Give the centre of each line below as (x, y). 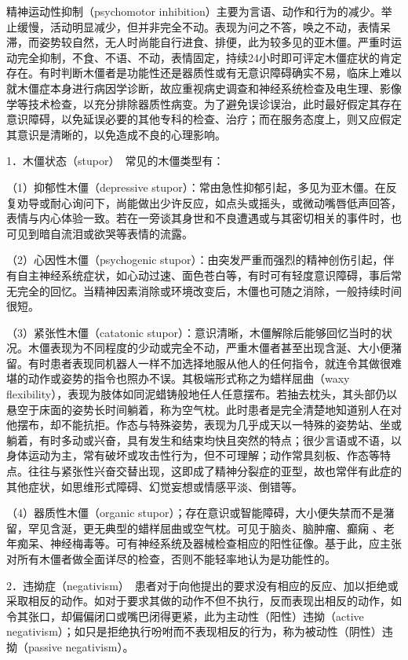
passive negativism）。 (81, 646)
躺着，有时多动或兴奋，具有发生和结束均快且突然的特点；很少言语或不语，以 (204, 440)
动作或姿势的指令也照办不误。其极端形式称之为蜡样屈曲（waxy (189, 378)
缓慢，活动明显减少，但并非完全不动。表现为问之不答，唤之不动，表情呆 (204, 26)
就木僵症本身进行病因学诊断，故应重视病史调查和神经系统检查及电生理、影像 (204, 88)
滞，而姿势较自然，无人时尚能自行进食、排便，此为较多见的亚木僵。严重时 (199, 42)
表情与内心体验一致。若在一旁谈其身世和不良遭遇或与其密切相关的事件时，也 (204, 218)
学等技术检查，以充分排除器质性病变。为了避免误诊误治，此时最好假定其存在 (204, 103)
